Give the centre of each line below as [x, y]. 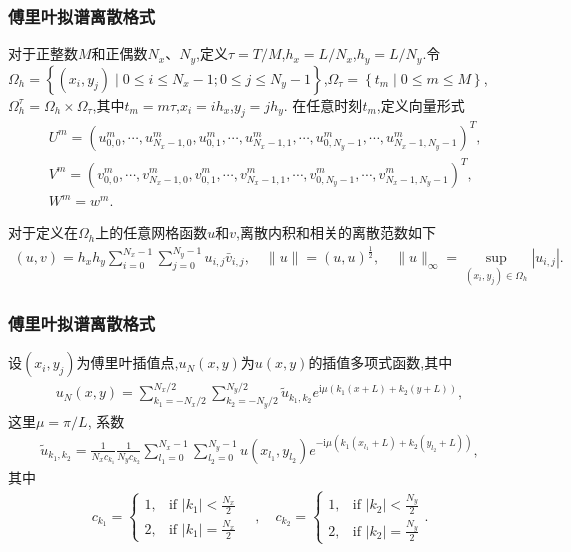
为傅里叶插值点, [127, 362]
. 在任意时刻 [323, 104]
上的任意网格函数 [151, 232]
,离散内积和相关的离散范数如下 [336, 232]
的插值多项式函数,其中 [380, 362]
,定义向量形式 [420, 104]
